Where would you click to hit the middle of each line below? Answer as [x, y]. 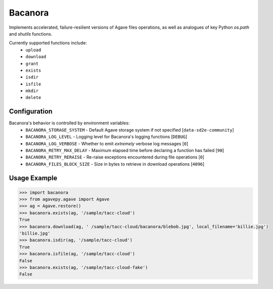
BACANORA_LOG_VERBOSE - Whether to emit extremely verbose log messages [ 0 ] [107, 143]
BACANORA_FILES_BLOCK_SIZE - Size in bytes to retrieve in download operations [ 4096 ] [115, 164]
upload [33, 50]
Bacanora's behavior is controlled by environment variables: [69, 123]
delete [33, 98]
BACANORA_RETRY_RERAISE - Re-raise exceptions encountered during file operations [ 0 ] [115, 157]
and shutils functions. [31, 34]
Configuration [31, 111]
